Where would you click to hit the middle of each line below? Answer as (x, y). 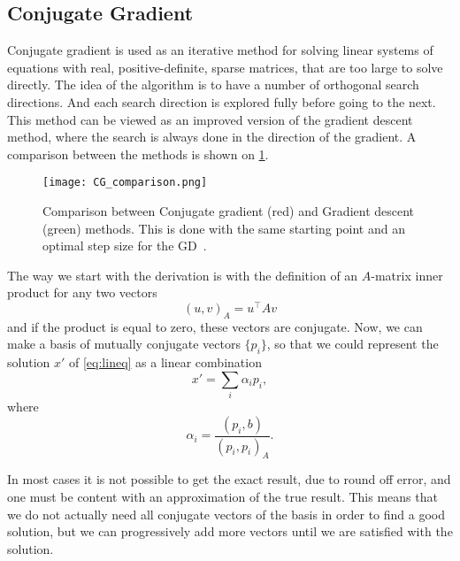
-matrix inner (407, 275)
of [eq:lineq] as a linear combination (165, 362)
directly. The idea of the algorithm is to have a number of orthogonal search (213, 85)
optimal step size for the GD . (125, 246)
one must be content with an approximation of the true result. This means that (222, 497)
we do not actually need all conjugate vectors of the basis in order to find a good (226, 514)
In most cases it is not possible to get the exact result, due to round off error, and (229, 479)
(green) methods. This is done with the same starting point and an (224, 228)
